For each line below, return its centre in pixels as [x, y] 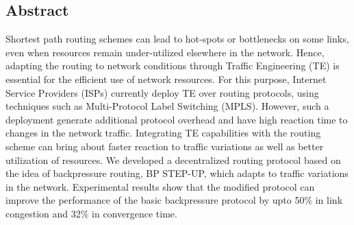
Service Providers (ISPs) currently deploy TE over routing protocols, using [162, 92]
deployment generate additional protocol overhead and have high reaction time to [177, 119]
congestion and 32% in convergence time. [91, 213]
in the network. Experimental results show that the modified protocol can [160, 186]
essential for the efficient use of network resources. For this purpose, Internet [166, 79]
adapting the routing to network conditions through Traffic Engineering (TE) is [173, 66]
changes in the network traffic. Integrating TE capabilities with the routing [163, 133]
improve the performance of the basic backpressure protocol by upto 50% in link [174, 200]
